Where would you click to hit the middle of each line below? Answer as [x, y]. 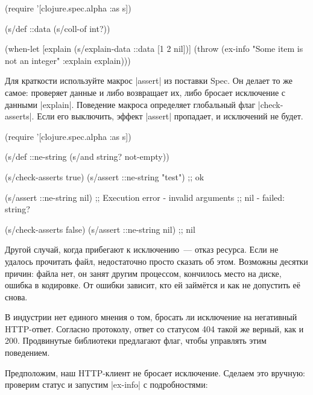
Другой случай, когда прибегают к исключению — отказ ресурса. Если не [142, 249]
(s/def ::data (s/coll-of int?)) [58, 28]
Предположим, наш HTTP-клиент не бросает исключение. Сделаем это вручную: [155, 372]
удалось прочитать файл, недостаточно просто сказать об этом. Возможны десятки [156, 261]
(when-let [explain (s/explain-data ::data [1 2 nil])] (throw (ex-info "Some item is [154, 49]
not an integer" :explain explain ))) [68, 60]
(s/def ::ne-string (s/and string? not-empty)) [87, 156]
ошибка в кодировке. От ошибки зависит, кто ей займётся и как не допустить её [153, 285]
